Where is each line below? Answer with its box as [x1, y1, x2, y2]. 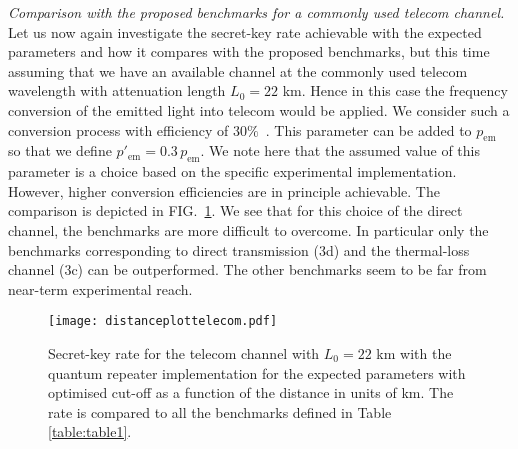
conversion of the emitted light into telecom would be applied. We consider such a [8, 99, 510, 120]
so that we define [8, 140, 112, 161]
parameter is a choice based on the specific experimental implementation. [8, 161, 457, 182]
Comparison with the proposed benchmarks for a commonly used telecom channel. [8, 2, 505, 22]
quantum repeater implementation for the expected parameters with [48, 362, 466, 383]
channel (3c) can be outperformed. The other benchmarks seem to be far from [8, 259, 487, 280]
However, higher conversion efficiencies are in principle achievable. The [8, 180, 440, 201]
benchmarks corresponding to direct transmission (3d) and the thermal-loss [8, 239, 470, 260]
